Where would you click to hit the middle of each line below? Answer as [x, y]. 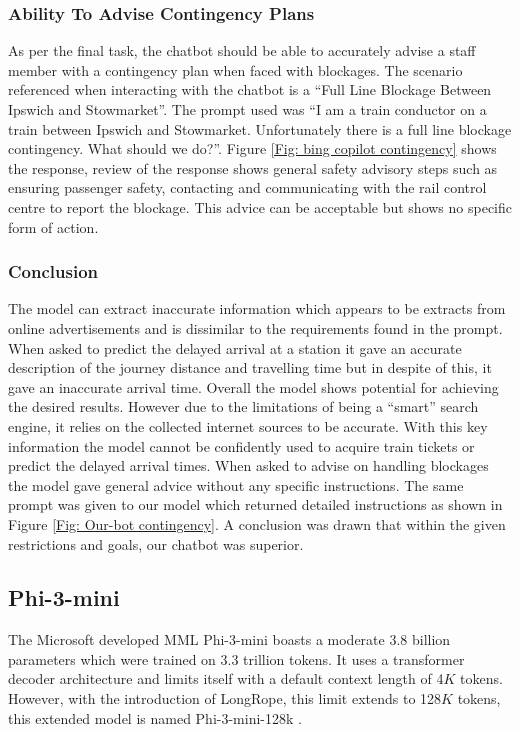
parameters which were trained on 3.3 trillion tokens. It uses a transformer [236, 658]
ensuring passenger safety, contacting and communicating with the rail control [247, 187]
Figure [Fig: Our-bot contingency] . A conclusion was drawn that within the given [257, 523]
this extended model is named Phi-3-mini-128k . [155, 717]
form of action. [53, 226]
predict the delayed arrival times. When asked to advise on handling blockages [248, 465]
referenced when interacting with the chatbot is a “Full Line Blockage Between [250, 89]
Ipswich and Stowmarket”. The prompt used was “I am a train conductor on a [247, 109]
